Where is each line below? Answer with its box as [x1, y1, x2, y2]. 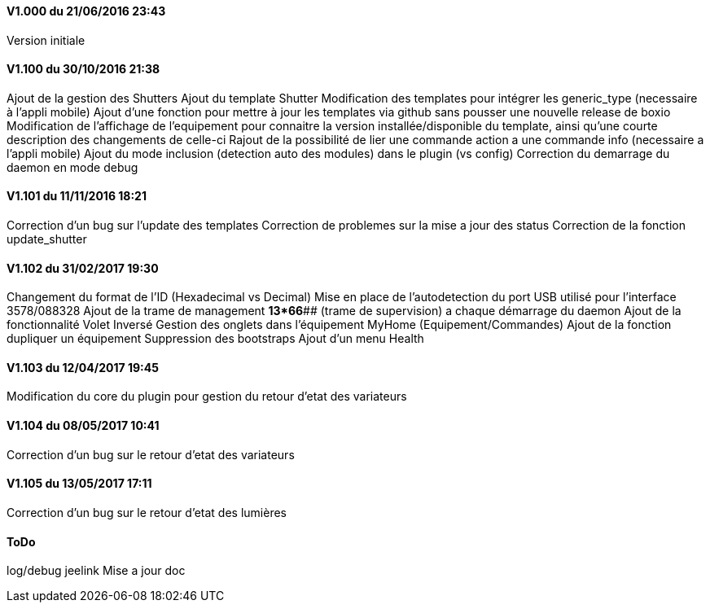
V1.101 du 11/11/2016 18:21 [7, 189, 147, 204]
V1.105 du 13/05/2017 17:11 [7, 476, 152, 491]
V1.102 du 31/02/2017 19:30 [7, 261, 159, 275]
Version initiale [7, 33, 85, 47]
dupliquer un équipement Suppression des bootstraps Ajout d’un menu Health [7, 331, 424, 346]
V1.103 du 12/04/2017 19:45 [7, 360, 159, 375]
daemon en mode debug [7, 160, 138, 174]
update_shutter [7, 232, 87, 247]
